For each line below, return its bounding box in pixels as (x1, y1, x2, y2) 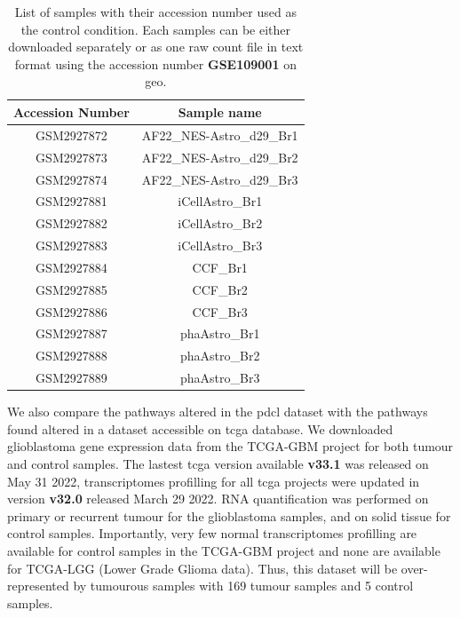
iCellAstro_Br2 (178, 214, 263, 233)
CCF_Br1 (192, 257, 248, 276)
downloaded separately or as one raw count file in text (8, 37, 304, 56)
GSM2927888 (36, 346, 107, 365)
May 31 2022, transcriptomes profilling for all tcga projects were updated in (7, 471, 420, 490)
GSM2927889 (36, 368, 107, 387)
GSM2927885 (36, 280, 107, 298)
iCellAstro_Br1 (178, 192, 263, 210)
